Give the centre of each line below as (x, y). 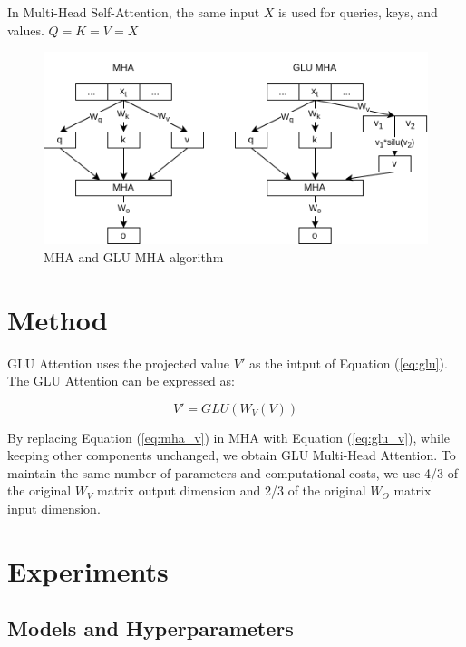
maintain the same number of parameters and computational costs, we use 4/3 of (233, 472)
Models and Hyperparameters (150, 628)
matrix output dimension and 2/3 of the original (232, 490)
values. (26, 29)
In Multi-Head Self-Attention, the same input (134, 12)
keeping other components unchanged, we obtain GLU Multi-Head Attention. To (232, 455)
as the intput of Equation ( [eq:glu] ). (348, 363)
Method (58, 319)
